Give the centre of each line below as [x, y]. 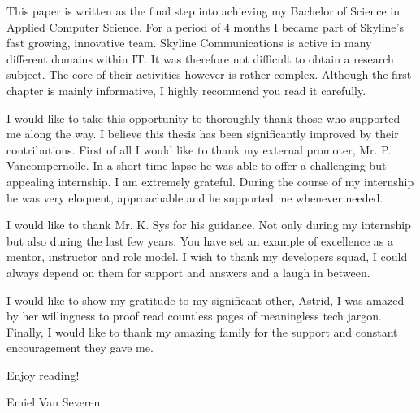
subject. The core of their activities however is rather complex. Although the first [209, 74]
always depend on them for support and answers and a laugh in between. [188, 272]
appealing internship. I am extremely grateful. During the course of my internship [210, 181]
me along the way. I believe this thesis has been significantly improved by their [203, 134]
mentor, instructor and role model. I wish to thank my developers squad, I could [207, 256]
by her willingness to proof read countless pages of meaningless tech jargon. [194, 316]
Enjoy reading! [43, 374]
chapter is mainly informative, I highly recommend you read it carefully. [186, 90]
